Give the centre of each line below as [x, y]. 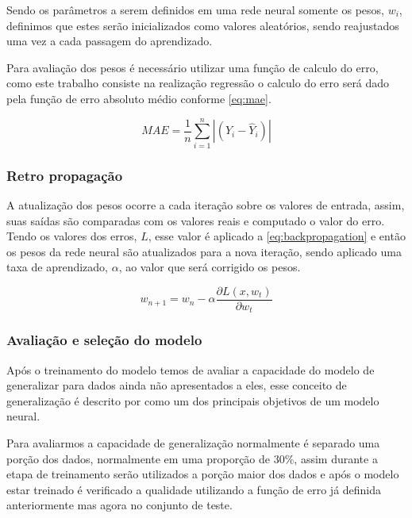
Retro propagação [65, 175]
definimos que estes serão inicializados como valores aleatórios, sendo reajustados [203, 25]
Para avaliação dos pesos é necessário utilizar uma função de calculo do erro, [193, 67]
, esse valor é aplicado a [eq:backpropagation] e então [277, 236]
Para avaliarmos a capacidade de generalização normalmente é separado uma [193, 442]
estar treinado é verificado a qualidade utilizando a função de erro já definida [194, 489]
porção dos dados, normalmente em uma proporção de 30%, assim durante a [192, 458]
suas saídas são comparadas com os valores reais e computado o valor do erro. [196, 220]
